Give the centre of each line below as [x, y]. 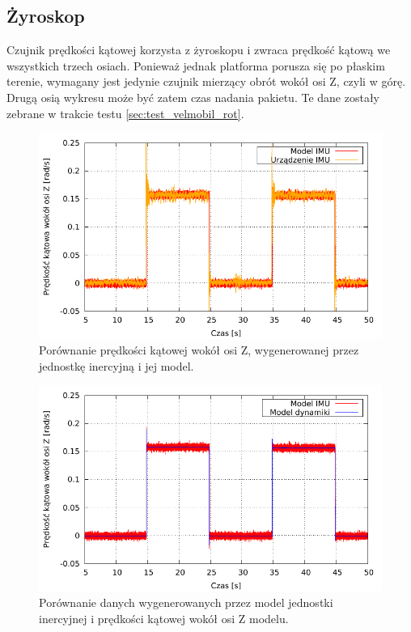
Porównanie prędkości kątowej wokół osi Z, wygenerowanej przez [199, 350]
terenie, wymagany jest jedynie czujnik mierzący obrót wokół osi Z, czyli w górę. [206, 81]
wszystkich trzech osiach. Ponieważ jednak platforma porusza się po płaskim [196, 65]
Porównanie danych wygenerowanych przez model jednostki [186, 602]
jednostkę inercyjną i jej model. [117, 365]
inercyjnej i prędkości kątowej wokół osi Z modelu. [164, 618]
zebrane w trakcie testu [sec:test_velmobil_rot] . [125, 113]
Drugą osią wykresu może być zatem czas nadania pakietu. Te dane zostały [193, 97]
